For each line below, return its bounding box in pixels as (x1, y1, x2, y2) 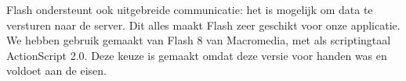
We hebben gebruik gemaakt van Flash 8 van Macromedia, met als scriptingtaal (6, 32, 391, 48)
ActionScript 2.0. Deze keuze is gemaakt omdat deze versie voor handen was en (6, 47, 387, 63)
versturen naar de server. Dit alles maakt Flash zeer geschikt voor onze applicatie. (6, 16, 401, 33)
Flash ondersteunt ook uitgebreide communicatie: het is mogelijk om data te (6, 2, 373, 17)
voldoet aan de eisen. (6, 62, 107, 79)
